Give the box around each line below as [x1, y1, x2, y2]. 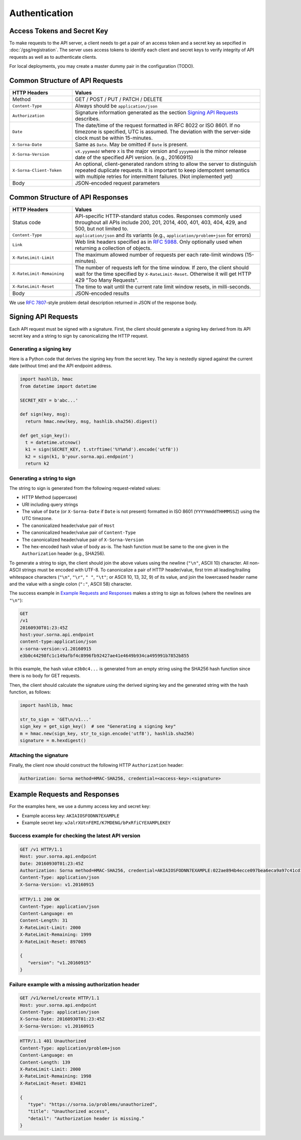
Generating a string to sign [9, 475, 76, 482]
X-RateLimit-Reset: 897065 [20, 939, 86, 945]
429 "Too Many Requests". [75, 276, 139, 283]
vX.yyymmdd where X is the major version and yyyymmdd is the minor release [75, 148, 247, 155]
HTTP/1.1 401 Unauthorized [20, 1038, 86, 1044]
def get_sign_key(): [20, 433, 70, 438]
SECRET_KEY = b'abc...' [20, 397, 79, 403]
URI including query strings [22, 501, 78, 507]
